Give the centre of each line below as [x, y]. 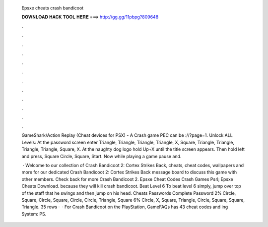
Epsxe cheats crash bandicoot [53, 8]
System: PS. [34, 214]
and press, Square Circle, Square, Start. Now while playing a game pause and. [101, 156]
